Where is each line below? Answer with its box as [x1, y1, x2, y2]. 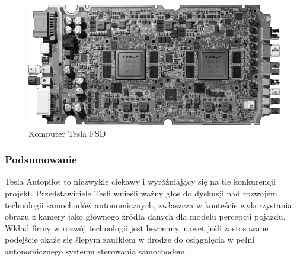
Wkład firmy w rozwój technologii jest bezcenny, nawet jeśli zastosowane [5, 221, 269, 234]
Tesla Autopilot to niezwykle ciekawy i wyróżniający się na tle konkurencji [5, 175, 276, 188]
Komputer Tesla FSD [28, 127, 106, 139]
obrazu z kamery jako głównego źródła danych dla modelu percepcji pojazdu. [5, 210, 286, 223]
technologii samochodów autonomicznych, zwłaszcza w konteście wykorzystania [5, 198, 292, 211]
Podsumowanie [5, 152, 77, 167]
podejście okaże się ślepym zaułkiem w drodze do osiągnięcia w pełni [5, 233, 255, 246]
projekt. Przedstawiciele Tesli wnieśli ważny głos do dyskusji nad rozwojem [5, 186, 277, 199]
